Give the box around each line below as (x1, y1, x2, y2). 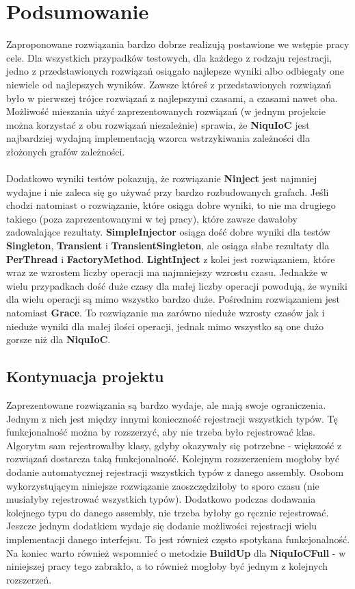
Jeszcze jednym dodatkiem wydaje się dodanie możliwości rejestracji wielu (6, 518, 317, 533)
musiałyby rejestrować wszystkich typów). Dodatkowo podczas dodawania (6, 492, 316, 506)
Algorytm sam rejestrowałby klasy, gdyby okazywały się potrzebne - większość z (6, 438, 342, 452)
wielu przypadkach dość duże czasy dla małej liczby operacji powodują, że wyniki (6, 278, 347, 292)
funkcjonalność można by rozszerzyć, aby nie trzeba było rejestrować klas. (6, 425, 316, 439)
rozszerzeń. (6, 572, 52, 586)
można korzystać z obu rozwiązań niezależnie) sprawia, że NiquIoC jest (6, 117, 310, 131)
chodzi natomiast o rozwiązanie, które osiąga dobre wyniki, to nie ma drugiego (6, 198, 336, 212)
